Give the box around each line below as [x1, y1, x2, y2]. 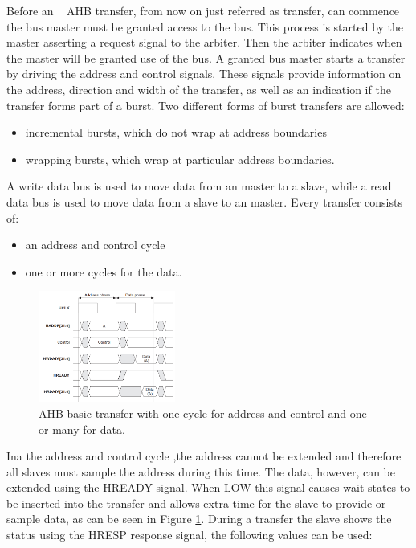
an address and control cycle [25, 236, 165, 253]
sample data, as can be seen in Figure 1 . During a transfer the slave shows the [6, 510, 392, 527]
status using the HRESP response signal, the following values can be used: [6, 526, 373, 543]
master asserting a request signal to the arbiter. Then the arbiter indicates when [6, 34, 402, 51]
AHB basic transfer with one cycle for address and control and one [39, 404, 367, 421]
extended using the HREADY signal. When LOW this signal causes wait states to [6, 479, 410, 496]
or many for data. [39, 420, 125, 437]
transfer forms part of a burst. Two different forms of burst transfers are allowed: [6, 96, 405, 113]
